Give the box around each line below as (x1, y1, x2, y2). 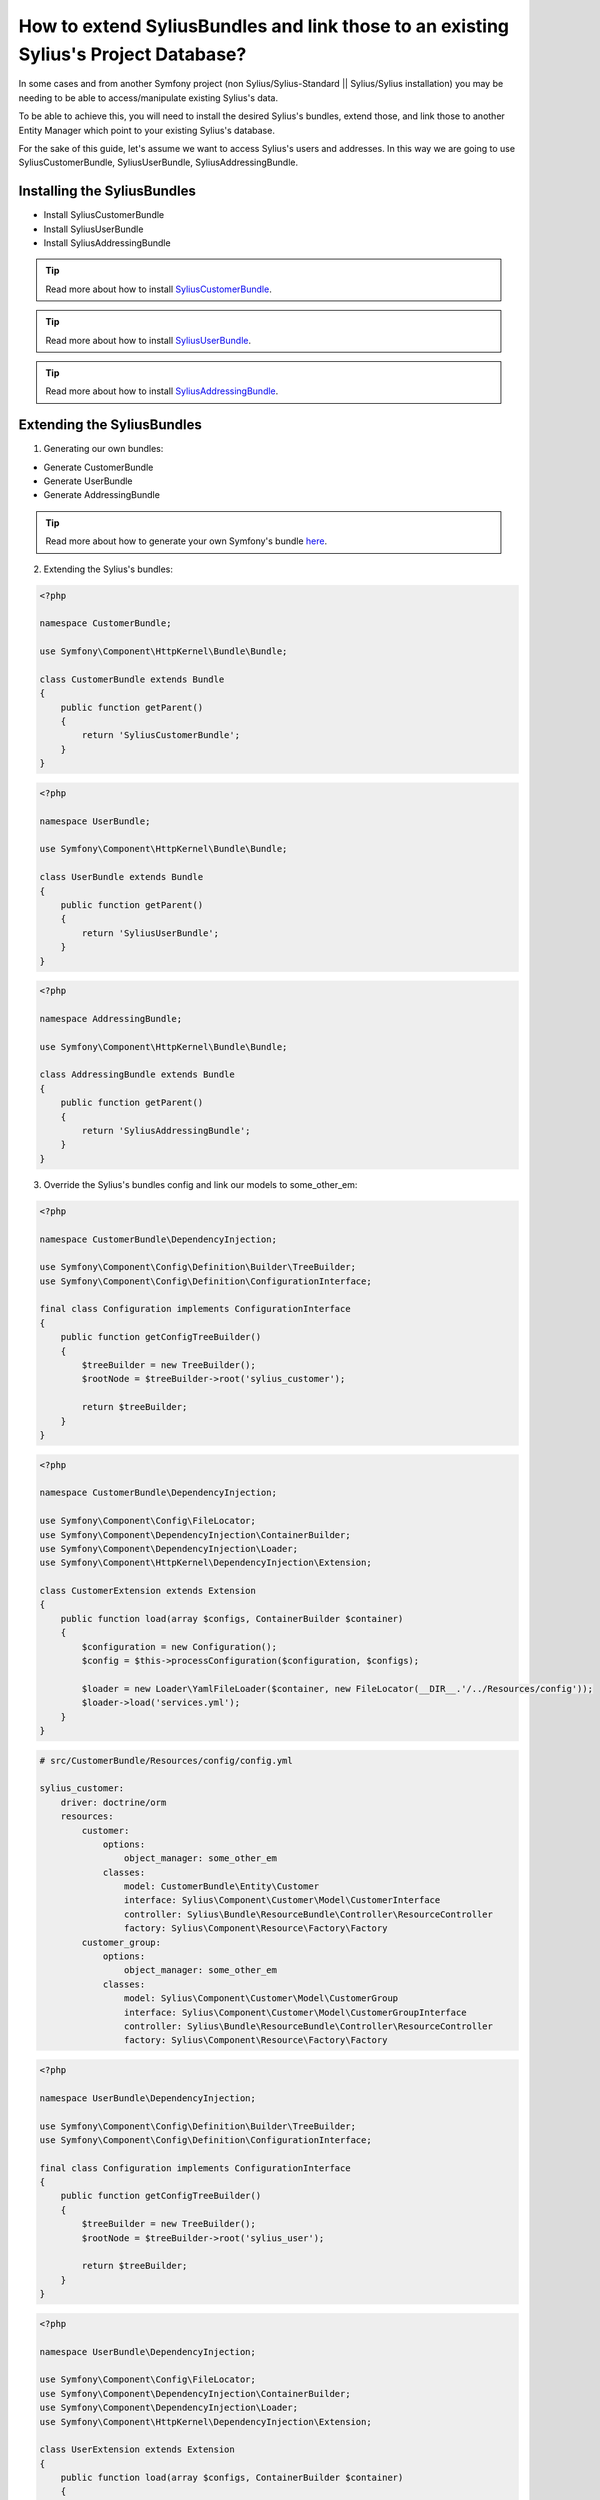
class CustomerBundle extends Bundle (39, 673, 225, 685)
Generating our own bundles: (43, 443, 164, 455)
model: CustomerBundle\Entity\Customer (123, 1881, 320, 1892)
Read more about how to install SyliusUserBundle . (45, 334, 252, 346)
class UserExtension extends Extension (39, 2444, 235, 2455)
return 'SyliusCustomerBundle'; (81, 730, 240, 741)
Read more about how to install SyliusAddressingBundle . (45, 385, 279, 397)
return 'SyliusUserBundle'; (81, 927, 220, 939)
